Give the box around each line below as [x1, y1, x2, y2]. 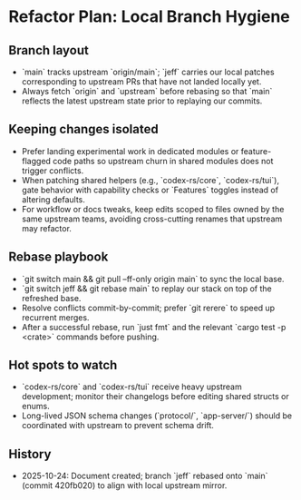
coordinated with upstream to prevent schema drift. [21, 420, 215, 431]
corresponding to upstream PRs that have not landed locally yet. [21, 76, 262, 87]
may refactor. [21, 222, 72, 233]
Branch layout [8, 43, 90, 58]
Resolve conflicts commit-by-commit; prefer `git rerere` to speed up [21, 302, 276, 313]
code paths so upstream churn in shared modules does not [53, 155, 274, 166]
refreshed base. [21, 292, 82, 303]
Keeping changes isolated [8, 122, 160, 137]
